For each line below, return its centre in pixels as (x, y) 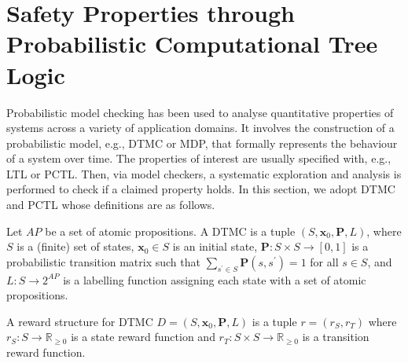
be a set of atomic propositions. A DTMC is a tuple (170, 231)
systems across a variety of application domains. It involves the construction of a (200, 128)
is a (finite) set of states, (75, 246)
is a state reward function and (143, 337)
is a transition (336, 337)
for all (324, 261)
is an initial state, (215, 246)
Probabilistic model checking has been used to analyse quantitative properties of (200, 112)
